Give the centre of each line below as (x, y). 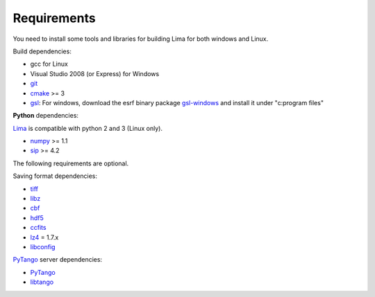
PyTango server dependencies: (58, 260)
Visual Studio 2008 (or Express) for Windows (95, 73)
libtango (42, 282)
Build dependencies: (42, 51)
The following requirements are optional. (71, 163)
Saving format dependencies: (55, 176)
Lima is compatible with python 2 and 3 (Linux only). (88, 128)
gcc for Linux (49, 64)
